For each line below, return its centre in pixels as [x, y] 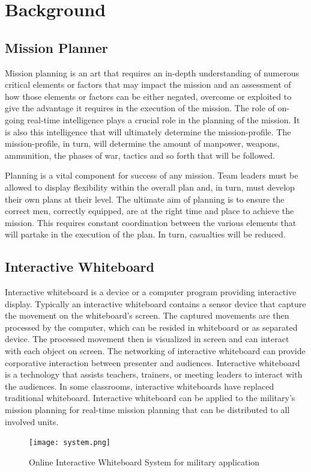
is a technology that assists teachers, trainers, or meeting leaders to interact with [154, 374]
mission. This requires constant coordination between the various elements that [151, 222]
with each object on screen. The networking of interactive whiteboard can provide [155, 351]
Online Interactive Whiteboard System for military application [144, 461]
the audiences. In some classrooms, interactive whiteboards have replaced [140, 386]
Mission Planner [56, 47]
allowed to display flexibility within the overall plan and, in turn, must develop [150, 187]
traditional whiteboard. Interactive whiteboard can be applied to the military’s [150, 398]
